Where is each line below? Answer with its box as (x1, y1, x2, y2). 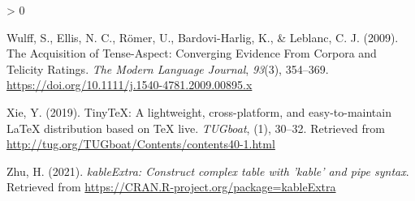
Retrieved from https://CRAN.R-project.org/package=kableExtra (6, 178, 336, 195)
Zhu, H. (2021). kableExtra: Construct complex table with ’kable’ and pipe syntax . (6, 162, 409, 179)
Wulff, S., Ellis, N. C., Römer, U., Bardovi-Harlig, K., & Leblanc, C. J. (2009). (6, 28, 399, 45)
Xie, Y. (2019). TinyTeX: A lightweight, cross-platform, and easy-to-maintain (6, 103, 391, 120)
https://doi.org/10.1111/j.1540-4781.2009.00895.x (6, 76, 253, 93)
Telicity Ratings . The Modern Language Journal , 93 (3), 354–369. (6, 60, 329, 77)
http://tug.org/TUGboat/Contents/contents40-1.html (6, 135, 275, 152)
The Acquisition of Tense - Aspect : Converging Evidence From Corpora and (6, 45, 377, 62)
